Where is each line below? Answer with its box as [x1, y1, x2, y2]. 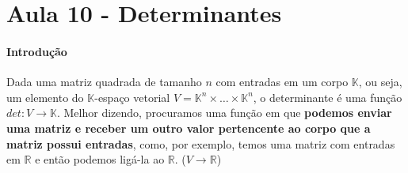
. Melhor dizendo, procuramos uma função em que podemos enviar [56, 104, 392, 121]
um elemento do [6, 88, 84, 105]
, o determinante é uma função [253, 88, 402, 105]
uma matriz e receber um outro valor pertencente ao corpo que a [6, 119, 371, 136]
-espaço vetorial [94, 88, 170, 105]
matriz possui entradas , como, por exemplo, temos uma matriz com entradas [6, 135, 395, 152]
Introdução [6, 43, 67, 59]
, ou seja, [358, 73, 402, 90]
